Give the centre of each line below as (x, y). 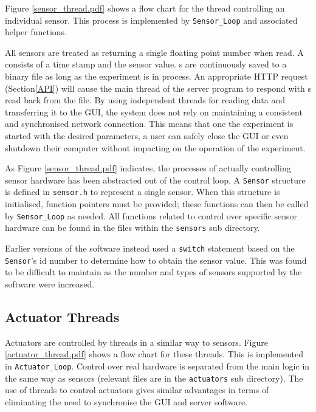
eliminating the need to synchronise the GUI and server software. (126, 401)
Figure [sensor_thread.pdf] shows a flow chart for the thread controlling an (145, 8)
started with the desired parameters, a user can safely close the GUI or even (147, 136)
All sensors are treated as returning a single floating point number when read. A (154, 52)
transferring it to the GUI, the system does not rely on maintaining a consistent (154, 112)
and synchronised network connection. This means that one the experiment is (149, 124)
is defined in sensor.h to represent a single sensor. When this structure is (143, 192)
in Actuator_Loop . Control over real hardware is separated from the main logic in (157, 366)
